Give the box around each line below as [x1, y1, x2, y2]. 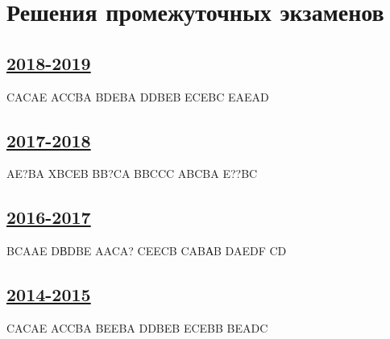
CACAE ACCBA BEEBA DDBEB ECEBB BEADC [6, 319, 268, 336]
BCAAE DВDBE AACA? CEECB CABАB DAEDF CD [6, 242, 287, 259]
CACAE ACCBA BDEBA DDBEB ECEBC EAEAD [6, 88, 269, 105]
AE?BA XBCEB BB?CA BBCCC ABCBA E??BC [6, 165, 258, 182]
